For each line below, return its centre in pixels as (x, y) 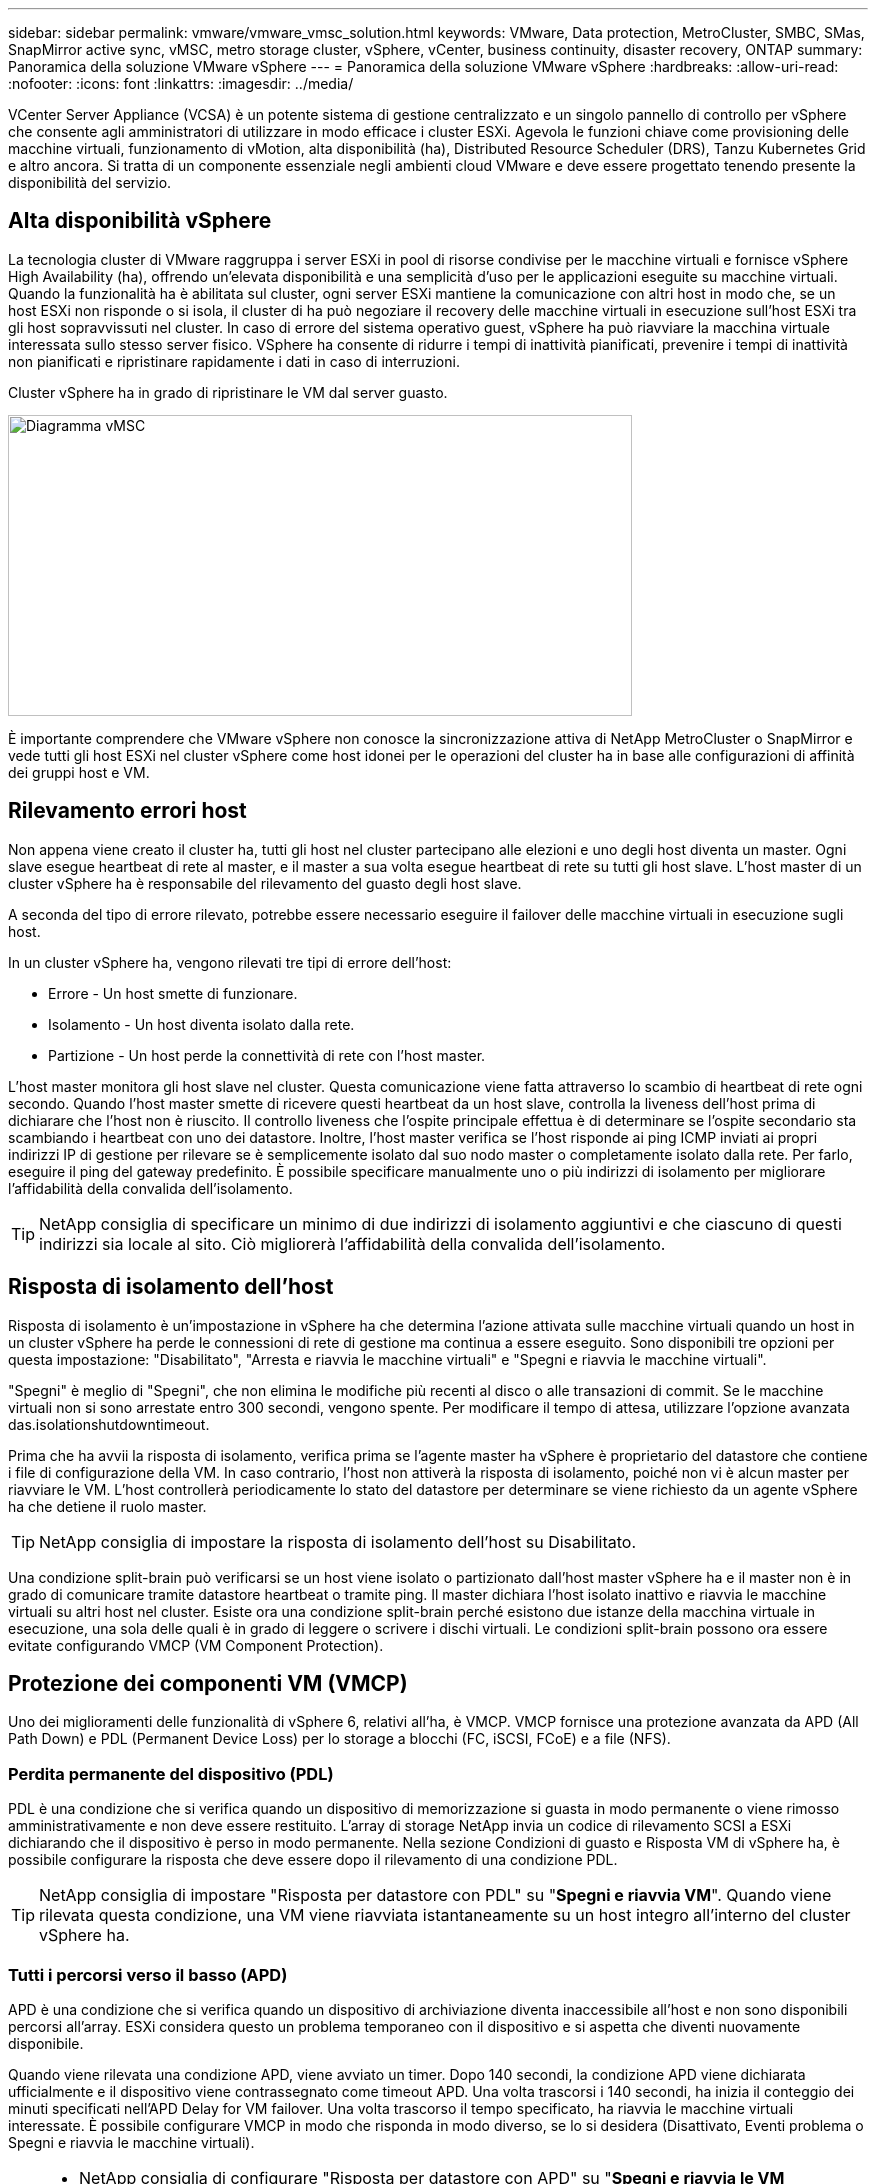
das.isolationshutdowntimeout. (109, 1424)
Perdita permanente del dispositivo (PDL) (171, 1773)
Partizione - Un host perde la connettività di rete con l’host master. (267, 1055)
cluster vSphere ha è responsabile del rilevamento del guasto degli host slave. (265, 883)
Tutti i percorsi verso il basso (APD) (148, 1974)
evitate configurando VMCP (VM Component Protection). (196, 1645)
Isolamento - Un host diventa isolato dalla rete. (201, 1024)
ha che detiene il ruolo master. (107, 1506)
